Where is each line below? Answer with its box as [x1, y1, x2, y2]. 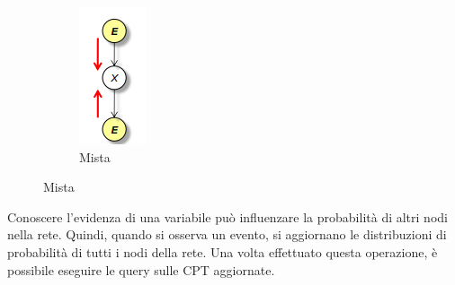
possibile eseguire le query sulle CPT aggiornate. [7, 260, 275, 279]
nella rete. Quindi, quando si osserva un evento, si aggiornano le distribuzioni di [7, 225, 447, 244]
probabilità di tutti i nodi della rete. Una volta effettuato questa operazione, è [7, 242, 438, 261]
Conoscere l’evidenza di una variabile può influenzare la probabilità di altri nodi [7, 207, 448, 226]
